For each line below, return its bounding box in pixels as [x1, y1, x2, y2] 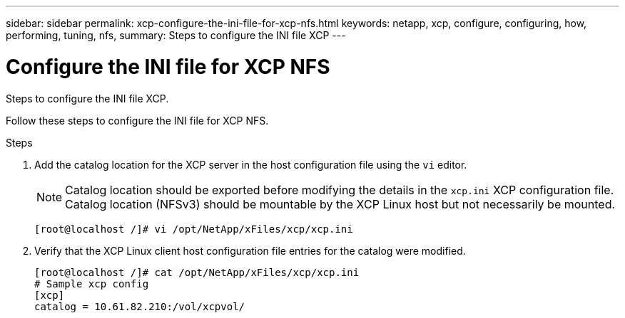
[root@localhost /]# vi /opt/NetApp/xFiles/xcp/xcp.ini [34, 223, 353, 235]
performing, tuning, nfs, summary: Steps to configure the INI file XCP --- [6, 29, 346, 41]
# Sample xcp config [34, 277, 149, 290]
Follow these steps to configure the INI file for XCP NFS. [6, 114, 269, 127]
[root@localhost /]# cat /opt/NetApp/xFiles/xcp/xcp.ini [34, 266, 360, 278]
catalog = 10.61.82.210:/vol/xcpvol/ [34, 300, 245, 312]
